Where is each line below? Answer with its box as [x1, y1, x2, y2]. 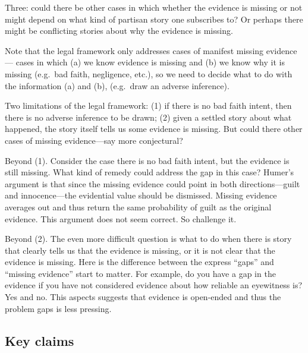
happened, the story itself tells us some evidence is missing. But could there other [5, 122, 303, 135]
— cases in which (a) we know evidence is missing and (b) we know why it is [5, 56, 285, 68]
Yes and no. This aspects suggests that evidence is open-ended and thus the [5, 291, 281, 303]
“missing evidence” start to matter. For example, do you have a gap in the [5, 267, 276, 279]
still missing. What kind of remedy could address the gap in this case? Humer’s [5, 166, 294, 178]
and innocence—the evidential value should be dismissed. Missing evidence [5, 189, 277, 201]
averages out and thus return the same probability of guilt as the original [5, 200, 272, 213]
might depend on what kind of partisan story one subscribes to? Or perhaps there [5, 12, 303, 25]
